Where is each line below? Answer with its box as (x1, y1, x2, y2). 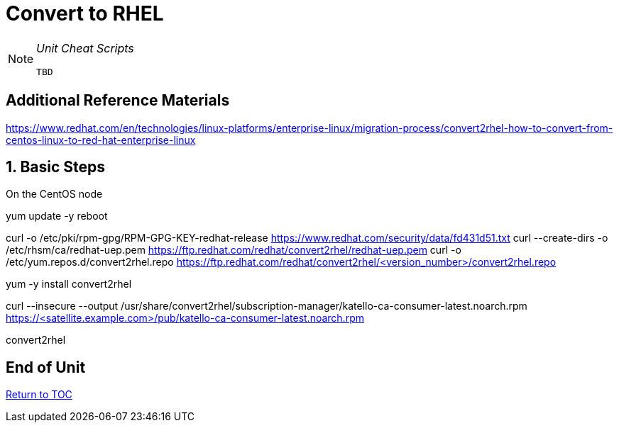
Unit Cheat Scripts (36, 40, 134, 55)
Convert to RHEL (6, 1, 164, 26)
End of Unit (6, 358, 86, 376)
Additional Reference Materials (6, 91, 230, 110)
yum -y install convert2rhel (6, 278, 132, 291)
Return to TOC (6, 388, 72, 401)
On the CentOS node (6, 188, 103, 201)
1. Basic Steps (6, 158, 106, 176)
